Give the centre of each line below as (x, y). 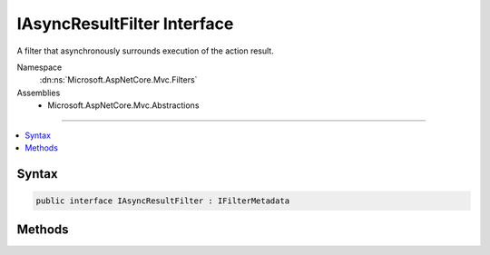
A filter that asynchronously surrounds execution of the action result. (145, 51)
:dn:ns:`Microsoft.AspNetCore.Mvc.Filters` (118, 80)
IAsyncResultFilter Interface (125, 24)
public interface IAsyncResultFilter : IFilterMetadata (163, 201)
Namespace (39, 67)
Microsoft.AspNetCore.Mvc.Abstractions (123, 105)
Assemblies (39, 93)
